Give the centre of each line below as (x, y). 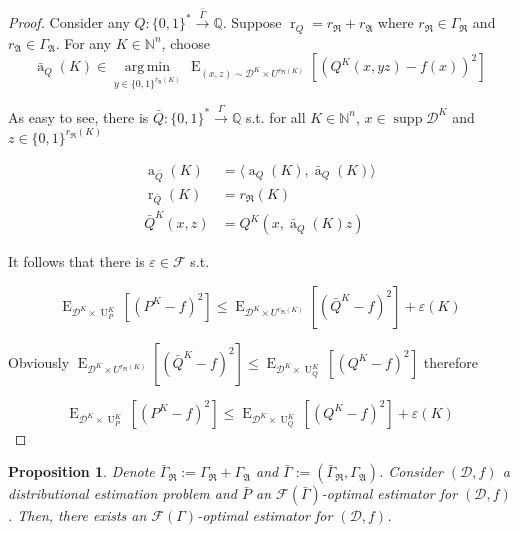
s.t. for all (275, 116)
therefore (450, 361)
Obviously (39, 361)
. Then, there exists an (77, 515)
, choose (185, 42)
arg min (147, 67)
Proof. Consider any (69, 22)
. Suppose (252, 22)
